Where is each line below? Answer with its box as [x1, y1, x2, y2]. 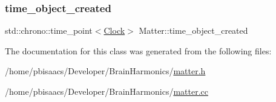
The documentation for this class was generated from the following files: [5, 44, 272, 57]
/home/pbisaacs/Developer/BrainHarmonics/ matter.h [5, 65, 206, 77]
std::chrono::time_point [5, 24, 93, 37]
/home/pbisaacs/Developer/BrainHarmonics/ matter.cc [5, 85, 208, 97]
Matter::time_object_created [139, 24, 248, 37]
